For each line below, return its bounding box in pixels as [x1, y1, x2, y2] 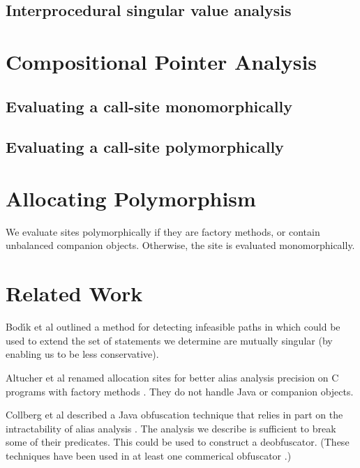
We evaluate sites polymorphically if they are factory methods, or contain [6, 224, 320, 239]
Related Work [6, 279, 143, 308]
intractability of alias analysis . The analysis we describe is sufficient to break [6, 421, 336, 435]
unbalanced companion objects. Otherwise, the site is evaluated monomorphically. [6, 238, 355, 252]
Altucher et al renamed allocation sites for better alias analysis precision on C [6, 370, 339, 384]
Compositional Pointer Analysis [6, 47, 317, 75]
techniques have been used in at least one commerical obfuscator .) [6, 448, 292, 462]
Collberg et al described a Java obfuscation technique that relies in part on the [6, 407, 343, 422]
